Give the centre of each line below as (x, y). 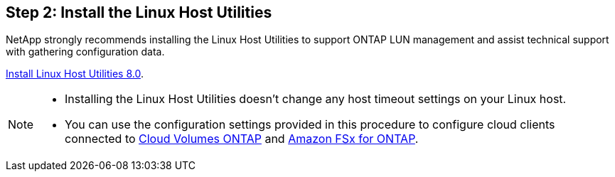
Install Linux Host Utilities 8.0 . (75, 74)
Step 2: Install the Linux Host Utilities (139, 12)
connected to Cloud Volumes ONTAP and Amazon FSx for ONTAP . (242, 139)
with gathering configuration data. (85, 52)
